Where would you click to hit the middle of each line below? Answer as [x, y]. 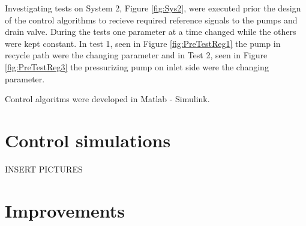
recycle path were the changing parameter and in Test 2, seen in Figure [136, 55]
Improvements [65, 210]
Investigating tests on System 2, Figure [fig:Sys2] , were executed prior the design [153, 8]
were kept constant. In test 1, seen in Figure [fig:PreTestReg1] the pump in [143, 43]
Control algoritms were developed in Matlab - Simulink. [107, 99]
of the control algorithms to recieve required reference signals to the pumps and [151, 20]
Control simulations [88, 140]
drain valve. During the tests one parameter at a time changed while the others [151, 32]
